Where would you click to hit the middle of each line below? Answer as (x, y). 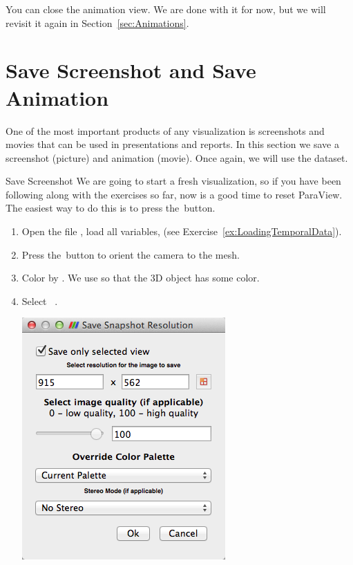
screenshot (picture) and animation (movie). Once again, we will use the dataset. (177, 157)
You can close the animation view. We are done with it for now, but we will (166, 9)
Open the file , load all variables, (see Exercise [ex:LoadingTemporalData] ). (182, 231)
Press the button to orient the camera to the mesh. (131, 254)
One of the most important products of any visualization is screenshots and (165, 130)
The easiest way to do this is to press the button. (111, 208)
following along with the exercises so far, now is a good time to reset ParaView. (174, 194)
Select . (40, 300)
